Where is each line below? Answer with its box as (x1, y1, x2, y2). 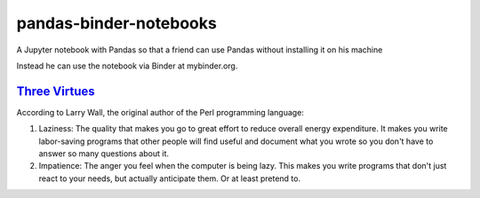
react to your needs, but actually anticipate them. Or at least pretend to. (38, 173, 301, 184)
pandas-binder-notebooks (16, 13, 217, 33)
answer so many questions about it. (38, 148, 169, 159)
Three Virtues (16, 83, 95, 99)
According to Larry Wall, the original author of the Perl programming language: (16, 107, 304, 117)
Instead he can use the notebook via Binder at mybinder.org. (16, 60, 238, 71)
